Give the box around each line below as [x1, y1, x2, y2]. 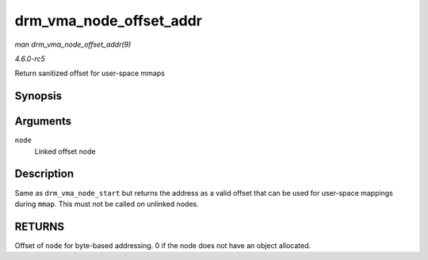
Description [14, 167, 75, 181]
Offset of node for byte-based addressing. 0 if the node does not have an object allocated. [14, 240, 311, 250]
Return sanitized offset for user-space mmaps [14, 68, 166, 78]
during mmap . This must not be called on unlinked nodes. [14, 199, 199, 208]
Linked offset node [34, 147, 96, 156]
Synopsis [14, 90, 63, 103]
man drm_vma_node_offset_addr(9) [14, 40, 132, 49]
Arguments [14, 115, 72, 128]
